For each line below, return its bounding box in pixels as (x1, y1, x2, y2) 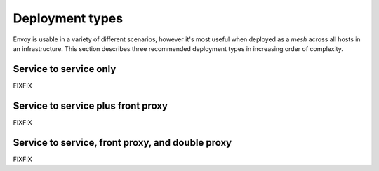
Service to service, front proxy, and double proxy (13, 137, 232, 149)
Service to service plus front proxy (13, 100, 168, 111)
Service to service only (13, 63, 117, 75)
